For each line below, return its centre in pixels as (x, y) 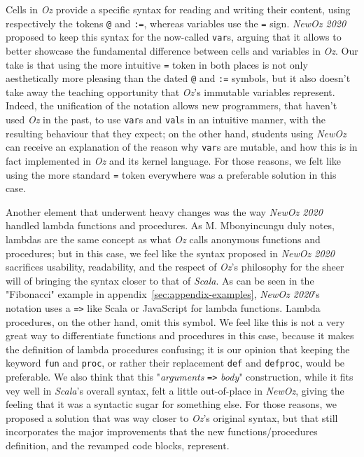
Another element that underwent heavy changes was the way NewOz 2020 (164, 211)
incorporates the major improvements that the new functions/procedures (162, 431)
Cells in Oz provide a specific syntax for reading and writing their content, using (178, 9)
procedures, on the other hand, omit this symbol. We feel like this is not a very (175, 321)
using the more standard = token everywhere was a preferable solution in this (171, 174)
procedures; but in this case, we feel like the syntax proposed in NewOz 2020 (170, 253)
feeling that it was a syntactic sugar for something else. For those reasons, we (171, 404)
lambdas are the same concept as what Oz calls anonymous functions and (163, 239)
